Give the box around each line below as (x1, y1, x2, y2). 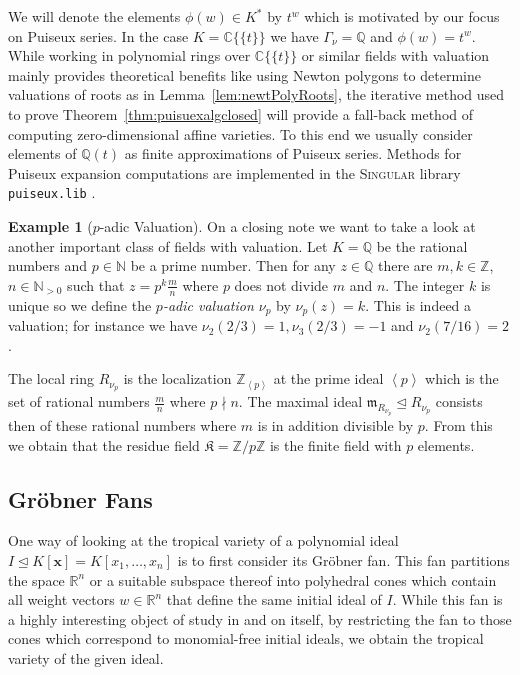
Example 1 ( (8, 216, 93, 236)
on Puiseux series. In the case (8, 25, 189, 46)
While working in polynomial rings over (8, 45, 251, 66)
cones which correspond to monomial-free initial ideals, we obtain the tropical (8, 628, 484, 649)
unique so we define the (8, 294, 152, 315)
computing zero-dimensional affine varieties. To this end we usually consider (8, 123, 473, 144)
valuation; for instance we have (8, 315, 198, 336)
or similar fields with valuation (301, 45, 490, 66)
